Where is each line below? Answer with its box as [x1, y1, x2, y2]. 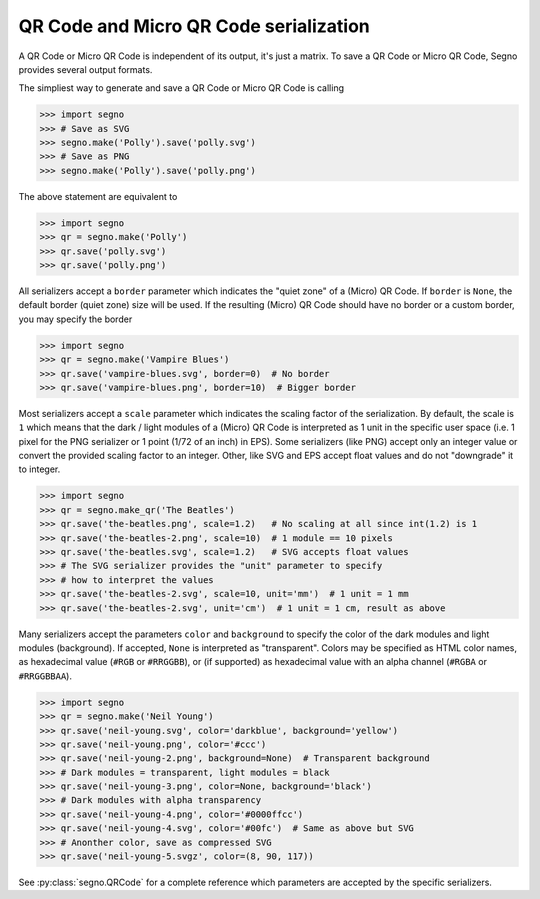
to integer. [18, 463, 61, 475]
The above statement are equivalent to [18, 190, 178, 202]
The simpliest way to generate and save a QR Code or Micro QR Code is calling [18, 82, 345, 94]
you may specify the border [18, 313, 133, 325]
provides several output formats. [18, 63, 153, 75]
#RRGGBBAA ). [18, 670, 72, 682]
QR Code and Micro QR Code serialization [18, 15, 370, 37]
